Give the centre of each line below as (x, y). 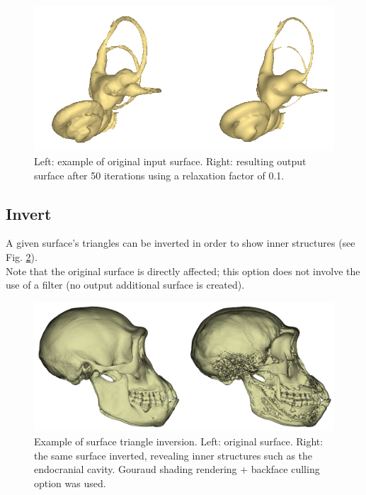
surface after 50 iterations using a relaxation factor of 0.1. (159, 175)
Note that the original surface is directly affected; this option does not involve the (183, 271)
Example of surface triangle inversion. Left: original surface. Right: (179, 441)
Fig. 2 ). (22, 256)
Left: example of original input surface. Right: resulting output (170, 161)
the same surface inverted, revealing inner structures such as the (173, 455)
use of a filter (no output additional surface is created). (125, 285)
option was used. (70, 483)
